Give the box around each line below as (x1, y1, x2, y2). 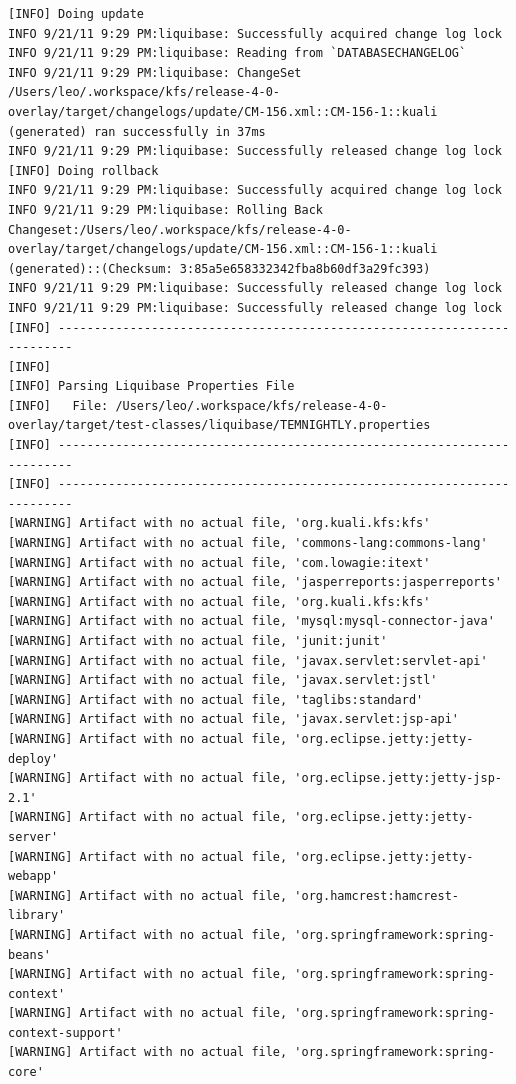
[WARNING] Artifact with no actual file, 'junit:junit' (8, 634, 388, 648)
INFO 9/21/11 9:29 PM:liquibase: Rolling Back (8, 202, 323, 217)
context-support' (8, 1025, 123, 1040)
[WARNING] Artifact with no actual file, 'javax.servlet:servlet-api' (8, 653, 488, 668)
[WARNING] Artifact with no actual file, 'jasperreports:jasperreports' (8, 575, 502, 590)
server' (8, 829, 59, 844)
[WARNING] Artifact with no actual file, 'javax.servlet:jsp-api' (8, 712, 460, 727)
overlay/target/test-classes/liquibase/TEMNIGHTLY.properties (8, 418, 431, 433)
